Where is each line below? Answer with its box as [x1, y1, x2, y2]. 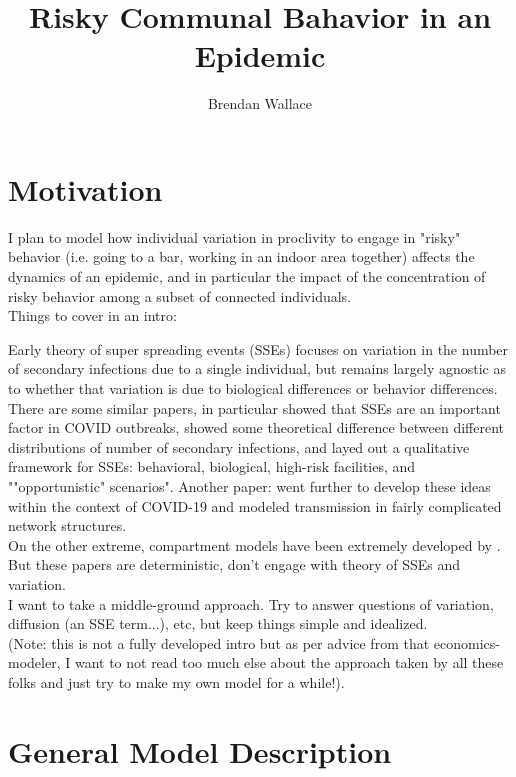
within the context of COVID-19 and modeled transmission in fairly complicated [8, 495, 502, 516]
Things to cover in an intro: [8, 305, 177, 326]
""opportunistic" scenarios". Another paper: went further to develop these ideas [8, 475, 491, 496]
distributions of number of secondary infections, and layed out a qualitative [8, 436, 470, 457]
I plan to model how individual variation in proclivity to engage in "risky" [8, 226, 461, 247]
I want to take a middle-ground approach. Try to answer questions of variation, [8, 593, 494, 614]
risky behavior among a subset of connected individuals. [8, 285, 352, 306]
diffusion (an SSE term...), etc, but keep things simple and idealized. [8, 613, 428, 634]
